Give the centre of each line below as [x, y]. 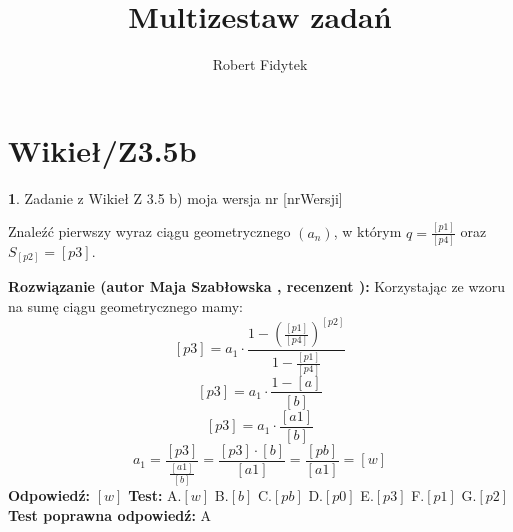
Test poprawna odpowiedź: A [110, 514]
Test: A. [155, 495]
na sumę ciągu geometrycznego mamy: [125, 305]
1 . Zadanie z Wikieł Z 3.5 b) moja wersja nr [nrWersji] [175, 197]
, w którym [367, 231]
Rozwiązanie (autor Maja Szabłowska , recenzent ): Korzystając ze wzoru [257, 286]
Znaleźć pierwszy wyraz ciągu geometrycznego [149, 231]
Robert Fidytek [260, 64]
